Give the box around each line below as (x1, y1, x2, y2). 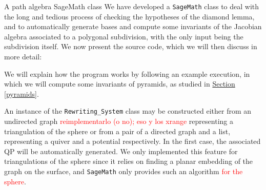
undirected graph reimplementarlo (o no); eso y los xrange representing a (4, 116, 233, 126)
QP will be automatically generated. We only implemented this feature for (4, 145, 238, 156)
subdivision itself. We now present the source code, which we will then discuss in (4, 41, 257, 52)
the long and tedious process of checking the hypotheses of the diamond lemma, (4, 11, 255, 22)
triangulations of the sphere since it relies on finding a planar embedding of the (4, 156, 253, 166)
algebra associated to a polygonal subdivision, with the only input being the (4, 31, 243, 41)
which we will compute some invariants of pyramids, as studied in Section (4, 78, 235, 89)
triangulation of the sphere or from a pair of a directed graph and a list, (4, 125, 231, 136)
